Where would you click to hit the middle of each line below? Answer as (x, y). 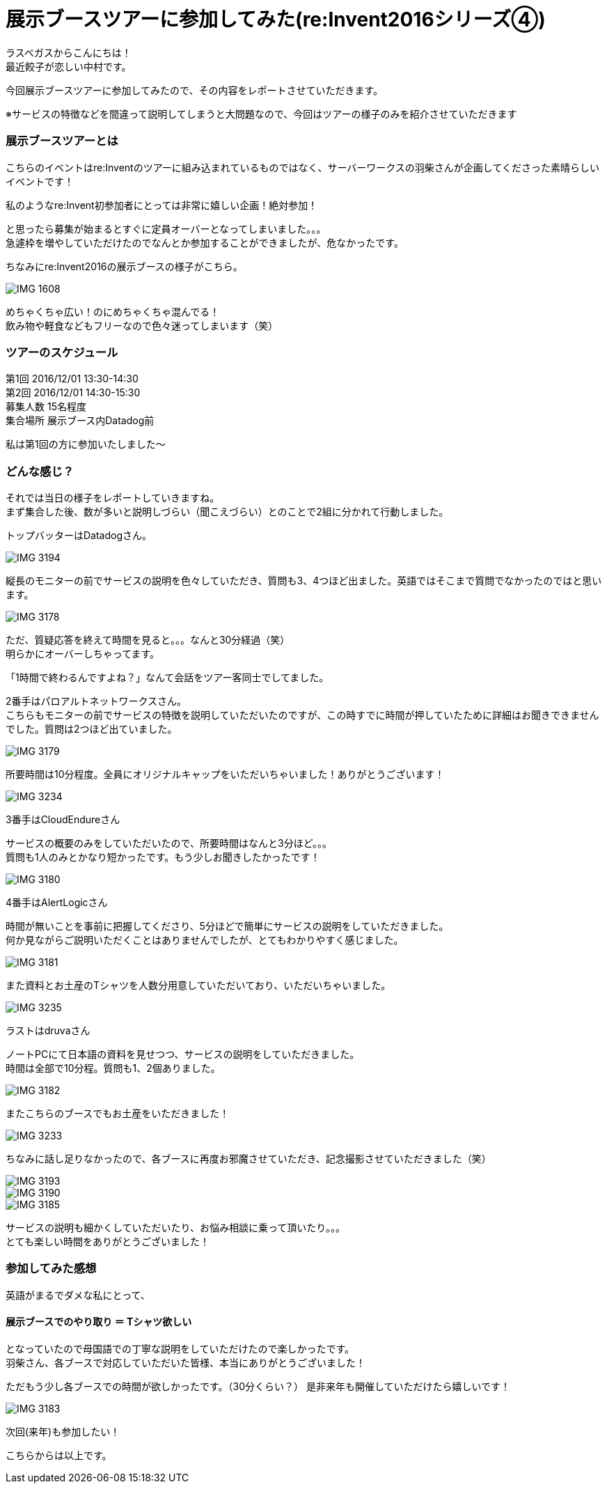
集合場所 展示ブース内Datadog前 (80, 421)
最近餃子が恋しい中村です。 (69, 66)
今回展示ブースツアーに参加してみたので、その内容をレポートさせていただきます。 (195, 90)
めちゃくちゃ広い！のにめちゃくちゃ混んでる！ (113, 311)
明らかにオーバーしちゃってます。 (83, 654)
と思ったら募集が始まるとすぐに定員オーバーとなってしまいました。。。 (166, 228)
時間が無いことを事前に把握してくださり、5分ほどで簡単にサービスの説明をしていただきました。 (227, 926)
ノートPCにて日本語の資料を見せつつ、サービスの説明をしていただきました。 (183, 1054)
